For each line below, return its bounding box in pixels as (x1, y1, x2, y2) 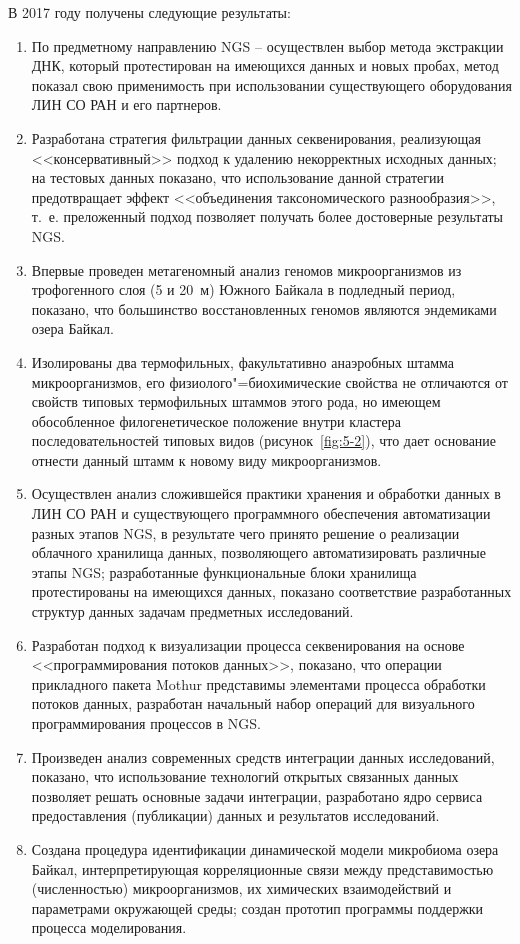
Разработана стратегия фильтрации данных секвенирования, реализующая (31, 127, 481, 148)
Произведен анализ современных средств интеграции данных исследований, (31, 746, 495, 767)
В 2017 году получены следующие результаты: (8, 2, 291, 22)
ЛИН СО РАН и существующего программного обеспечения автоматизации (31, 503, 491, 524)
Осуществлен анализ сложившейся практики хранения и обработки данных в (31, 483, 501, 504)
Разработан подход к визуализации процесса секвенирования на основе (31, 634, 465, 655)
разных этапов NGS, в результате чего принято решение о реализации (31, 522, 460, 543)
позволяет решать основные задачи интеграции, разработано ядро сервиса (31, 785, 483, 806)
